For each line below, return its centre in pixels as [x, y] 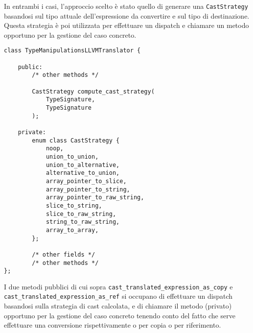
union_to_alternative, [83, 165]
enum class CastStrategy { [76, 140]
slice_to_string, [74, 205]
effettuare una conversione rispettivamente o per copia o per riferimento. [113, 325]
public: [30, 67]
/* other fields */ [64, 254]
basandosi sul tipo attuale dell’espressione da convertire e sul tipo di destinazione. [127, 15]
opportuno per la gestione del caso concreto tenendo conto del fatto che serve [120, 315]
